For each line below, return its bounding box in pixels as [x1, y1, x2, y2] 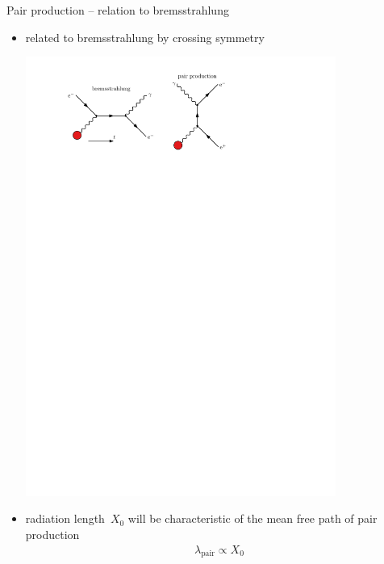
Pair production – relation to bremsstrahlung [6, 2, 229, 18]
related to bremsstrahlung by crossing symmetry [25, 28, 265, 45]
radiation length [25, 510, 105, 527]
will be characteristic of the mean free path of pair [127, 510, 378, 527]
